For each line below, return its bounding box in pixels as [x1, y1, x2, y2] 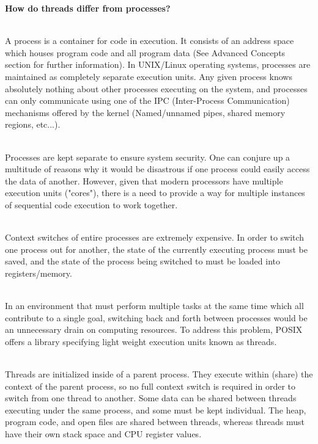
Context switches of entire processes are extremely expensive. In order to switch [5, 231, 305, 244]
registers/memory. [5, 266, 72, 279]
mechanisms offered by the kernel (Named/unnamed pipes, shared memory [5, 106, 286, 118]
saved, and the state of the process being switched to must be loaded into [5, 255, 281, 267]
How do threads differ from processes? [5, 2, 171, 14]
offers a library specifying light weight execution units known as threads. [5, 335, 277, 348]
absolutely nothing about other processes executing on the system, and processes [5, 82, 308, 95]
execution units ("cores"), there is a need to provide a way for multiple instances [5, 186, 305, 199]
